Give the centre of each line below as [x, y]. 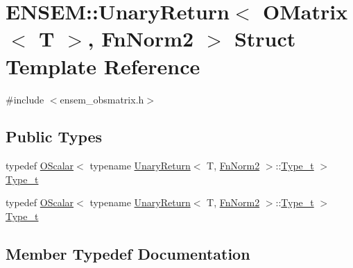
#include [25, 99]
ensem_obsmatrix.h [102, 99]
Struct [265, 39]
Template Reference [103, 66]
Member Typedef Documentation [128, 254]
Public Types [54, 136]
